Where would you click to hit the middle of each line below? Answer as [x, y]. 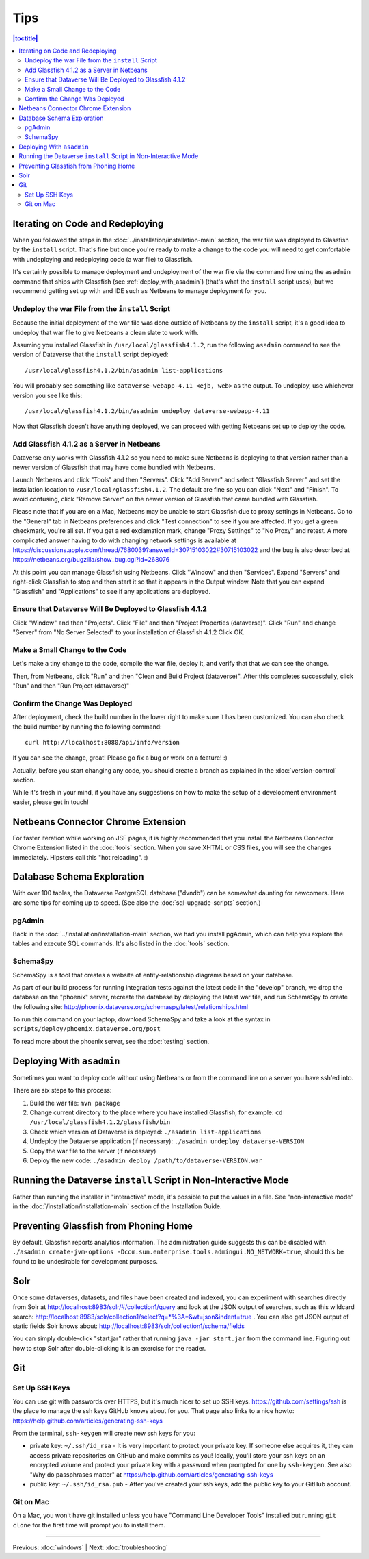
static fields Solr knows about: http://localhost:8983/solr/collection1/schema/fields [129, 1326]
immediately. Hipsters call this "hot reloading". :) [80, 857]
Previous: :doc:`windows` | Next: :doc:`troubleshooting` [91, 1547]
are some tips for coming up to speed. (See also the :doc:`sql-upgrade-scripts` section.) [137, 902]
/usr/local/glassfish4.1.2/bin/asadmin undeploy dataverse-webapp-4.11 [147, 411]
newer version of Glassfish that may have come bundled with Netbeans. [114, 467]
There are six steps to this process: [62, 1090]
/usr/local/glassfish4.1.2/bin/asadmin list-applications [124, 370]
